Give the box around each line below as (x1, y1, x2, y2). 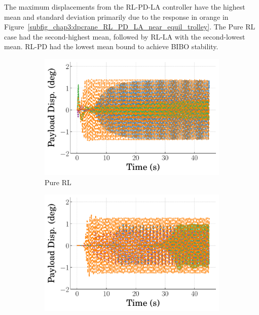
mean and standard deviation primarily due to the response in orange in (4, 11, 229, 22)
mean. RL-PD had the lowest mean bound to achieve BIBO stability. (4, 41, 218, 52)
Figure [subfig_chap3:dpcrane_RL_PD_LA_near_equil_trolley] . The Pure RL (4, 21, 255, 32)
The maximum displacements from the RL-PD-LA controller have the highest (4, 2, 245, 12)
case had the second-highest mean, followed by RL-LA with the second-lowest (4, 31, 245, 42)
